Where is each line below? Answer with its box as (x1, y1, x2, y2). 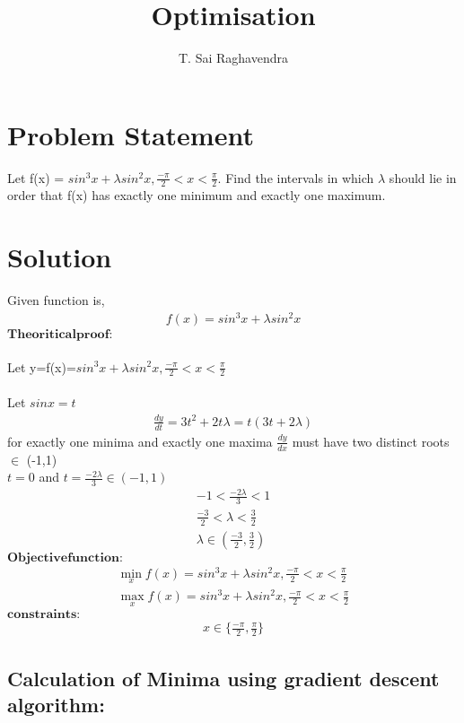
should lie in (389, 168, 457, 187)
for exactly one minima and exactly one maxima (7, 431, 273, 450)
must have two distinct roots (292, 431, 450, 450)
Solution (7, 239, 112, 275)
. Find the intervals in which (217, 168, 374, 187)
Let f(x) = (7, 168, 65, 187)
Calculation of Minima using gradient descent (7, 664, 440, 692)
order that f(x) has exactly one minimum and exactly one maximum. (7, 186, 386, 205)
